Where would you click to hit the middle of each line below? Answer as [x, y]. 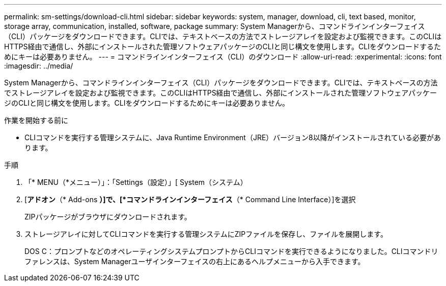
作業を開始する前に [36, 120]
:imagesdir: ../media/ [39, 66]
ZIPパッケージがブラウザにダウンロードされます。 [108, 217]
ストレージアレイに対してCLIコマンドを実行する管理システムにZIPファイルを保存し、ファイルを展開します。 [206, 234]
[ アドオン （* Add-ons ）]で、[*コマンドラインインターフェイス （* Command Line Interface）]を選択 [190, 199]
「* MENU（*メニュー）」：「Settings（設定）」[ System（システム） [136, 182]
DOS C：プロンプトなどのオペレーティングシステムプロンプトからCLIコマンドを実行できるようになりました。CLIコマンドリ [231, 251]
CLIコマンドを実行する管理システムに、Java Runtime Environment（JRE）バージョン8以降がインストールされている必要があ [233, 137]
